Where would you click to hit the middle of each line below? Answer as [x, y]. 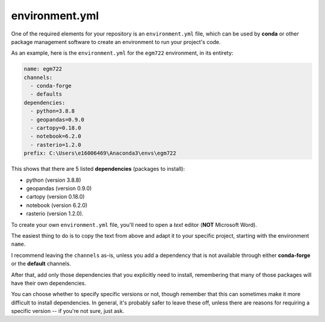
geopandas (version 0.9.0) [59, 188]
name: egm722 [43, 69]
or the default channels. [41, 264]
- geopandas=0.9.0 [57, 119]
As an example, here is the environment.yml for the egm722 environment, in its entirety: [122, 53]
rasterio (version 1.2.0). [55, 214]
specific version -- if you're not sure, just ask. [68, 311]
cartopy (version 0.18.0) [55, 197]
